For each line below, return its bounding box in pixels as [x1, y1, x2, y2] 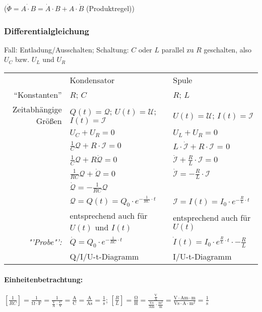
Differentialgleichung [4, 24, 89, 37]
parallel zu [161, 44, 194, 54]
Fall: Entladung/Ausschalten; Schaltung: [4, 44, 129, 54]
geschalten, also [204, 44, 252, 54]
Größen [36, 115, 62, 127]
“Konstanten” [14, 89, 62, 100]
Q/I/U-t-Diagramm [70, 251, 139, 263]
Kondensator [70, 74, 115, 86]
